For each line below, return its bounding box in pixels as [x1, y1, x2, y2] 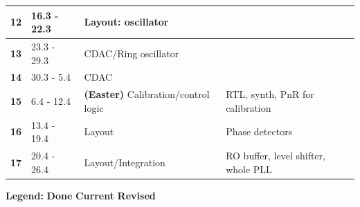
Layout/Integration [84, 155, 165, 169]
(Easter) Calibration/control [84, 87, 210, 101]
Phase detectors [226, 124, 293, 139]
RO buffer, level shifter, [226, 148, 325, 163]
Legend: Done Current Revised [6, 188, 156, 202]
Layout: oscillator [84, 14, 169, 29]
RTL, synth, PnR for [226, 87, 314, 101]
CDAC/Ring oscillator [84, 46, 179, 60]
